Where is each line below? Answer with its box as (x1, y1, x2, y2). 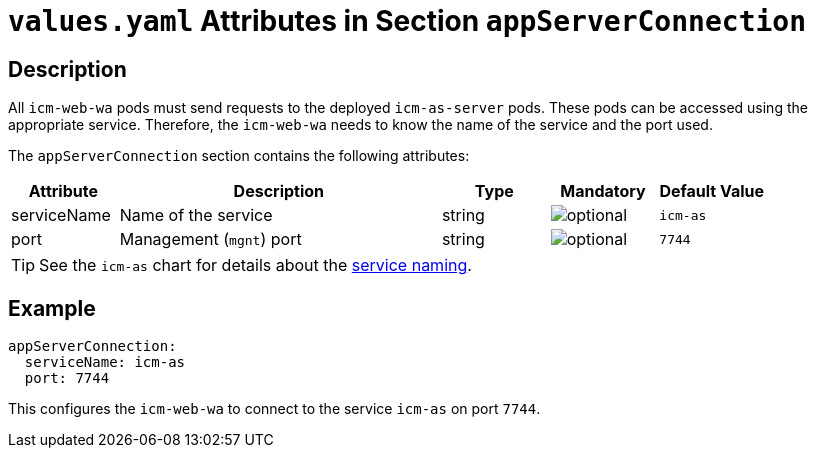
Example (8, 295, 96, 321)
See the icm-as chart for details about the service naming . (39, 255, 472, 276)
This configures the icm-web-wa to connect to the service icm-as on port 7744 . (8, 400, 541, 418)
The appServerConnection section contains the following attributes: (8, 147, 470, 165)
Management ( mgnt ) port (119, 229, 302, 250)
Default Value (659, 181, 765, 202)
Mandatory (560, 181, 646, 202)
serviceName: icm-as (24, 354, 186, 371)
